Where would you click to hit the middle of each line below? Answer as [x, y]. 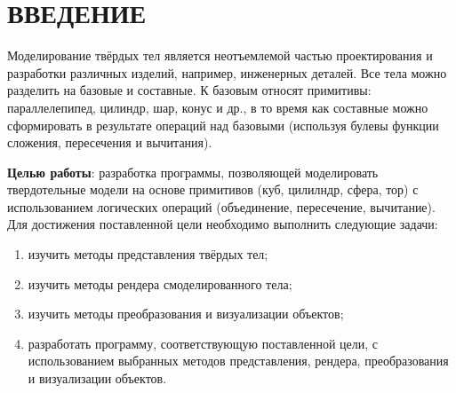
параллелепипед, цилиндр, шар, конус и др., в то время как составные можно [218, 107]
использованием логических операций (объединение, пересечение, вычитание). [221, 206]
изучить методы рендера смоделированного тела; [160, 283]
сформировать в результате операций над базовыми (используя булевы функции [223, 125]
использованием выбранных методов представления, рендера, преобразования [238, 361]
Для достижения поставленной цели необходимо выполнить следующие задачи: [223, 224]
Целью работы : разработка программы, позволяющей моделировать [193, 172]
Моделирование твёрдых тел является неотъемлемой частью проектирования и [220, 55]
